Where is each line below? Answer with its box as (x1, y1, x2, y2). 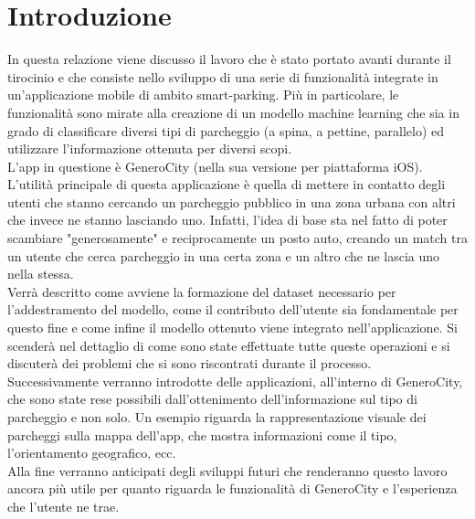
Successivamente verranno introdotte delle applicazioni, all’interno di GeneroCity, (7, 371, 463, 390)
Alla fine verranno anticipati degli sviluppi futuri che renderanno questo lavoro (7, 461, 448, 480)
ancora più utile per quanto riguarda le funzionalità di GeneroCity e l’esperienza (7, 479, 458, 498)
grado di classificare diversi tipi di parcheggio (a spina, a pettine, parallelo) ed (7, 121, 445, 140)
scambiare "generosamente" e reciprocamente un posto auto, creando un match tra (7, 228, 468, 248)
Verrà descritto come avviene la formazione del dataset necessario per (7, 281, 396, 301)
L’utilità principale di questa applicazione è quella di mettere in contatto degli (7, 175, 446, 194)
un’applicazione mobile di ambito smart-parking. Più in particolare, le (7, 85, 399, 104)
